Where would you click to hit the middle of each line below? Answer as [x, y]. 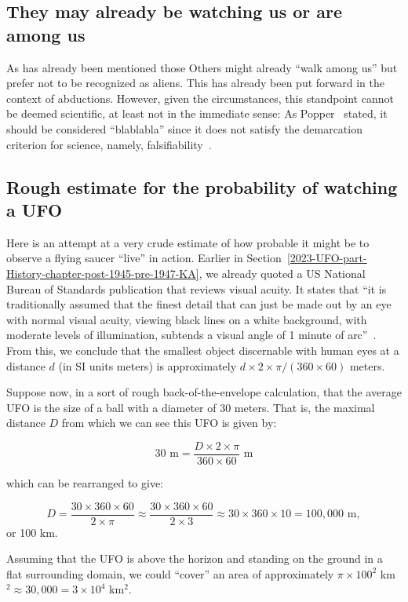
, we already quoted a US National [282, 273]
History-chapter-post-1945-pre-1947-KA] [103, 273]
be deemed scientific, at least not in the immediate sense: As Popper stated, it [197, 113]
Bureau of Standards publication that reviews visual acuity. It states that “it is [197, 288]
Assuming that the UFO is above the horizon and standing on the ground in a [195, 558]
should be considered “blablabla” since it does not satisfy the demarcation [184, 128]
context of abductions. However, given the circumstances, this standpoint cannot [200, 98]
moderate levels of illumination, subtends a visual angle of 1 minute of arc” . [191, 335]
